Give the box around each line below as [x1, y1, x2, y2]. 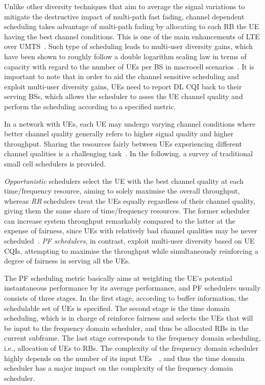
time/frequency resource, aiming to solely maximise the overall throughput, [4, 185, 240, 196]
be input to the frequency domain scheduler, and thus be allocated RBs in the [4, 322, 249, 333]
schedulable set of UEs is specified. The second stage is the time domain [4, 302, 230, 313]
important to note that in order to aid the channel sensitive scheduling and [4, 71, 239, 82]
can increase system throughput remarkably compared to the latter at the [4, 215, 235, 226]
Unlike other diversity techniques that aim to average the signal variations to [4, 1, 245, 11]
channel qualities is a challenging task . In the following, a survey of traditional [4, 148, 253, 159]
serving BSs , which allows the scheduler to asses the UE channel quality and [4, 91, 243, 102]
